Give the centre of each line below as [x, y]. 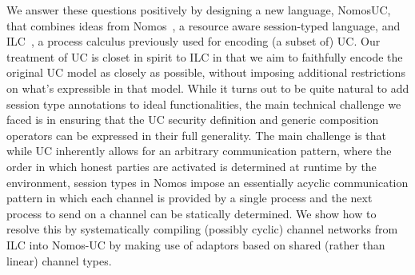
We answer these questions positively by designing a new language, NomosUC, [199, 10]
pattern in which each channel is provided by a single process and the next [190, 198]
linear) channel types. [59, 260]
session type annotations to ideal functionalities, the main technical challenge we [204, 104]
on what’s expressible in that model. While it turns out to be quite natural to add [208, 88]
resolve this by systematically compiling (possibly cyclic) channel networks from [202, 229]
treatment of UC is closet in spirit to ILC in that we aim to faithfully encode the [205, 56]
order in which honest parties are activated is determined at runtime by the [192, 166]
